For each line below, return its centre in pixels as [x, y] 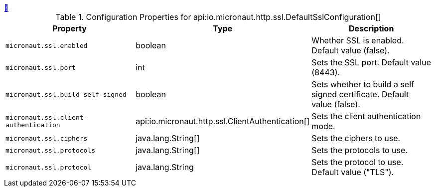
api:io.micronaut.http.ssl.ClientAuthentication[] [223, 121]
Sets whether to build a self [363, 84]
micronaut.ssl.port [41, 67]
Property [70, 28]
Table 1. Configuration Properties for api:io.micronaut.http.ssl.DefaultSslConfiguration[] [218, 17]
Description [371, 28]
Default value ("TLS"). [353, 172]
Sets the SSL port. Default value [371, 62]
